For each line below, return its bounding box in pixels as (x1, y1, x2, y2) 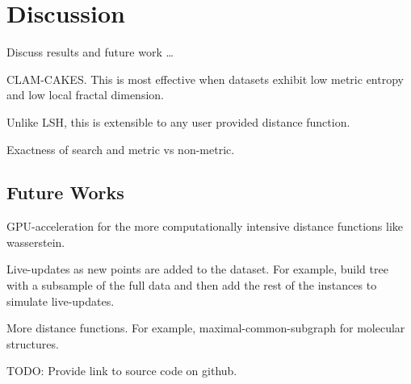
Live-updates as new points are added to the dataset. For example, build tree (6, 261, 388, 278)
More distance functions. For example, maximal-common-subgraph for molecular (6, 319, 405, 336)
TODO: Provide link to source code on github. (6, 362, 237, 379)
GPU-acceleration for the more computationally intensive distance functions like (6, 218, 404, 235)
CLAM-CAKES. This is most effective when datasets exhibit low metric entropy (6, 70, 404, 87)
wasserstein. (6, 233, 65, 250)
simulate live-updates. (6, 292, 115, 309)
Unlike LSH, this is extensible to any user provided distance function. (6, 113, 350, 130)
